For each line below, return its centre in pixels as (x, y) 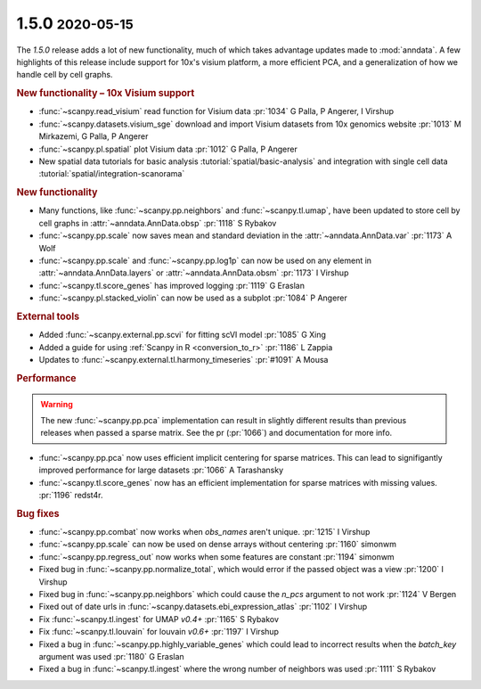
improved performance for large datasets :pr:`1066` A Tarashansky (161, 470)
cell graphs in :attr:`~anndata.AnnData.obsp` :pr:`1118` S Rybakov (158, 223)
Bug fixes (38, 513)
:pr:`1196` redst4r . (71, 495)
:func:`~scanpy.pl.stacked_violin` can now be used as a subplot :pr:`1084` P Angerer (193, 298)
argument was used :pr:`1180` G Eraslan (111, 656)
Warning (57, 404)
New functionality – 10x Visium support (106, 94)
